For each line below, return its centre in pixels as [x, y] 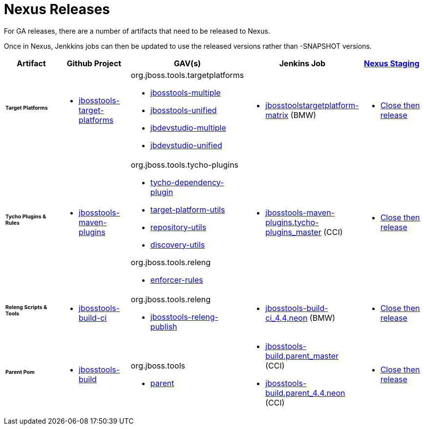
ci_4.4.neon [286, 318]
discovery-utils [178, 244]
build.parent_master [302, 356]
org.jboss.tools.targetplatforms [187, 75]
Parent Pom [20, 372]
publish [164, 326]
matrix [277, 115]
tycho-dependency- [187, 182]
